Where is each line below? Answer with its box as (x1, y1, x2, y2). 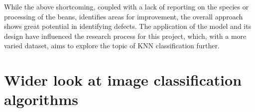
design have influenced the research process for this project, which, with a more (4, 30, 247, 41)
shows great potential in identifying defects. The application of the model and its (4, 21, 252, 31)
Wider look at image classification (4, 70, 242, 90)
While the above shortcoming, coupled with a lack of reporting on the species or (4, 1, 249, 11)
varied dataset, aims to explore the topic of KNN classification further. (4, 40, 220, 51)
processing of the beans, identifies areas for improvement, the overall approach (4, 11, 243, 21)
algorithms (4, 89, 78, 110)
